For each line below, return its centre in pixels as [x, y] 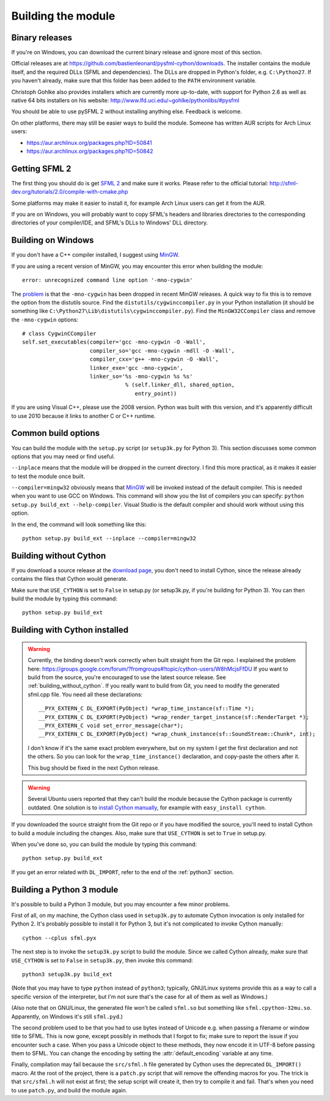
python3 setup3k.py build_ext [68, 974]
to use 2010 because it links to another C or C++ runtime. [83, 416]
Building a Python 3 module [65, 889]
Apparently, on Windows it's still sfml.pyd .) [67, 1016]
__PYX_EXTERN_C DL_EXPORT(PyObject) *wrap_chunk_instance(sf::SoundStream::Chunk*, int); [177, 734]
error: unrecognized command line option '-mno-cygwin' [108, 280]
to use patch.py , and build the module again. [69, 1090]
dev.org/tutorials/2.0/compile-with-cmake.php [70, 192]
